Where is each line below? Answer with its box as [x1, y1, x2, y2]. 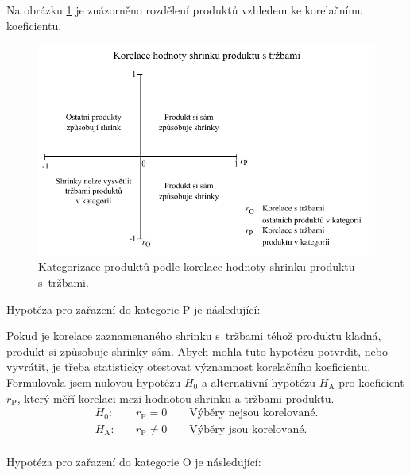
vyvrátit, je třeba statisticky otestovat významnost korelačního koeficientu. [6, 358, 371, 375]
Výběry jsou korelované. [189, 423, 307, 435]
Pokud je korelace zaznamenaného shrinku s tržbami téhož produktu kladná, [6, 327, 381, 344]
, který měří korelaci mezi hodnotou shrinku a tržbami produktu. [17, 389, 335, 406]
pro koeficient [338, 373, 404, 390]
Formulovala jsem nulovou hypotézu [6, 373, 181, 390]
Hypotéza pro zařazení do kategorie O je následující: [6, 453, 261, 469]
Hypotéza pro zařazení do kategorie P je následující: [6, 300, 261, 317]
